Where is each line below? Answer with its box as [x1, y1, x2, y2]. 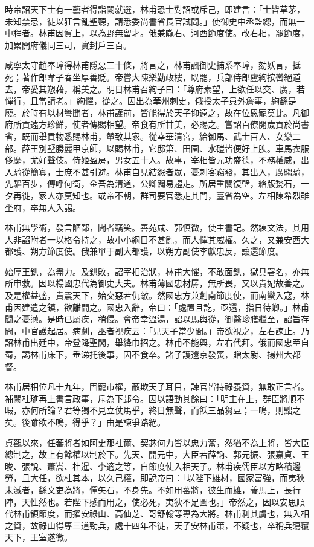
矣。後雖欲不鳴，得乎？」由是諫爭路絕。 [5, 416, 165, 428]
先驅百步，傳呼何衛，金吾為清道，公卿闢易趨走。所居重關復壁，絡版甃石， [5, 177, 301, 190]
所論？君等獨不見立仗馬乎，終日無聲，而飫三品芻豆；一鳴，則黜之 [38, 404, 301, 416]
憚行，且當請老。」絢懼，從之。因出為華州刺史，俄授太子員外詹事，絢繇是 [5, 94, 296, 107]
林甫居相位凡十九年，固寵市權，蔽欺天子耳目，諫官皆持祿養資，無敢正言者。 [5, 380, 309, 393]
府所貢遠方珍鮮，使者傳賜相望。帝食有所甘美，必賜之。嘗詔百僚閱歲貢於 [5, 118, 292, 131]
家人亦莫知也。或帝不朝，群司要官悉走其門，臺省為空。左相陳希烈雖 [38, 189, 309, 201]
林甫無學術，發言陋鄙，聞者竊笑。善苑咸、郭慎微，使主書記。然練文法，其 [5, 221, 301, 234]
